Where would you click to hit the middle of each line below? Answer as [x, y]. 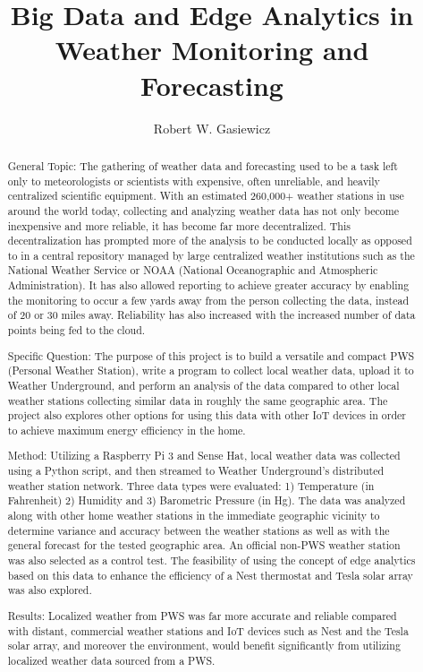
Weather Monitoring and [212, 50]
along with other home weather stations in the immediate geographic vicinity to [194, 516]
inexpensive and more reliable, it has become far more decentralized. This [179, 225]
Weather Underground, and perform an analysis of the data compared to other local [203, 385]
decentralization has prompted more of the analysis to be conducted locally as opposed [210, 241]
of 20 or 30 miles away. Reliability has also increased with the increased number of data [211, 315]
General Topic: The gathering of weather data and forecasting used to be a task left [203, 165]
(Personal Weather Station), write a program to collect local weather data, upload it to [211, 370]
